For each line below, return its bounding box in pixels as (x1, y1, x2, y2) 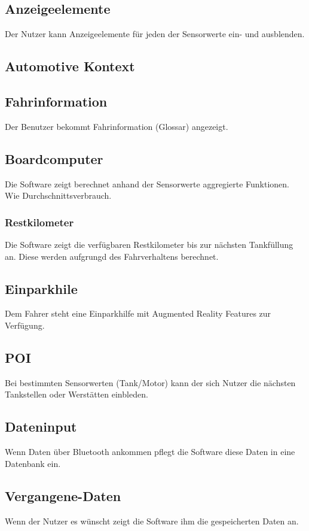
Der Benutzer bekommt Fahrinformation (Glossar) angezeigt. (5, 120, 228, 132)
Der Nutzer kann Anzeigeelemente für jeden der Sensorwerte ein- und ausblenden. (5, 28, 305, 40)
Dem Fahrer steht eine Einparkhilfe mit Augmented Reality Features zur (5, 307, 271, 320)
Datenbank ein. (5, 457, 61, 469)
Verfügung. (5, 318, 45, 331)
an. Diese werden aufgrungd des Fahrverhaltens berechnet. (5, 250, 219, 262)
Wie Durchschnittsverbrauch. (5, 189, 112, 202)
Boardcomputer (5, 149, 103, 168)
